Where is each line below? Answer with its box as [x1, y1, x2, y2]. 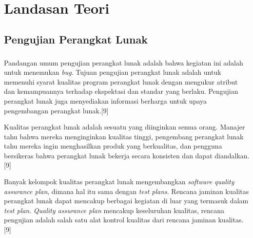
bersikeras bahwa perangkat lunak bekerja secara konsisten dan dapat [4, 150, 213, 160]
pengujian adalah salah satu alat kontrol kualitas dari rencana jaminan [4, 215, 216, 225]
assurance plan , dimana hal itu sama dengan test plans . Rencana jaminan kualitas [4, 186, 249, 196]
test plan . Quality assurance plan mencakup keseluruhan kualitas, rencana [4, 205, 225, 215]
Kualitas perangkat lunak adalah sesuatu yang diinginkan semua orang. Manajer [4, 122, 245, 132]
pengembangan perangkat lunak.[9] [4, 105, 109, 115]
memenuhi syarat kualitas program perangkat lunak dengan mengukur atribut [4, 76, 238, 87]
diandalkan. [214, 150, 250, 160]
